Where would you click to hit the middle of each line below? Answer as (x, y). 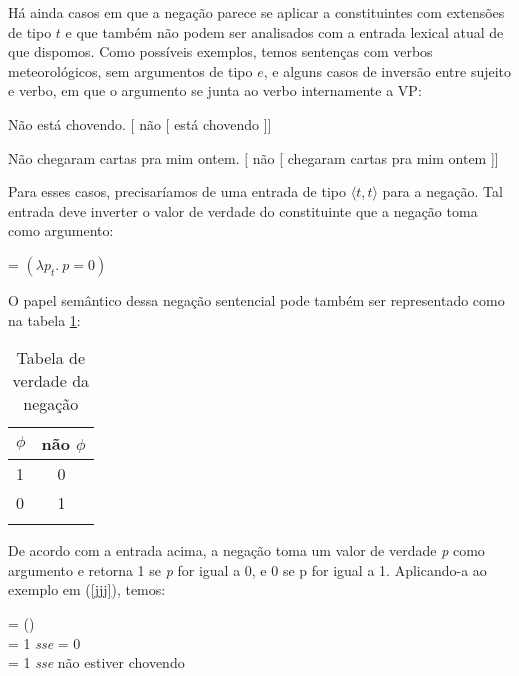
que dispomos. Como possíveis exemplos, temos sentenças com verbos (220, 51)
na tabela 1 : (44, 319)
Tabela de (51, 358)
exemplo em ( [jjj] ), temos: (87, 589)
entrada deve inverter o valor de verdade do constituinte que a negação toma (243, 210)
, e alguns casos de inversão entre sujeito (387, 70)
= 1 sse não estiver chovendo (96, 662)
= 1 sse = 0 (44, 642)
